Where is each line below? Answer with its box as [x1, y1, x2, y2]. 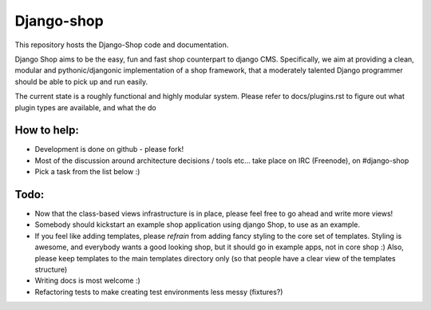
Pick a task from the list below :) [34, 167, 140, 177]
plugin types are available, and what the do [14, 102, 156, 112]
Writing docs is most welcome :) [34, 276, 141, 285]
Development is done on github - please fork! [34, 145, 184, 154]
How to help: [14, 124, 79, 137]
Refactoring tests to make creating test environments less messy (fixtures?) [34, 287, 283, 296]
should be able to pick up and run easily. [14, 77, 148, 86]
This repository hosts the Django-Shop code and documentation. [14, 40, 229, 50]
